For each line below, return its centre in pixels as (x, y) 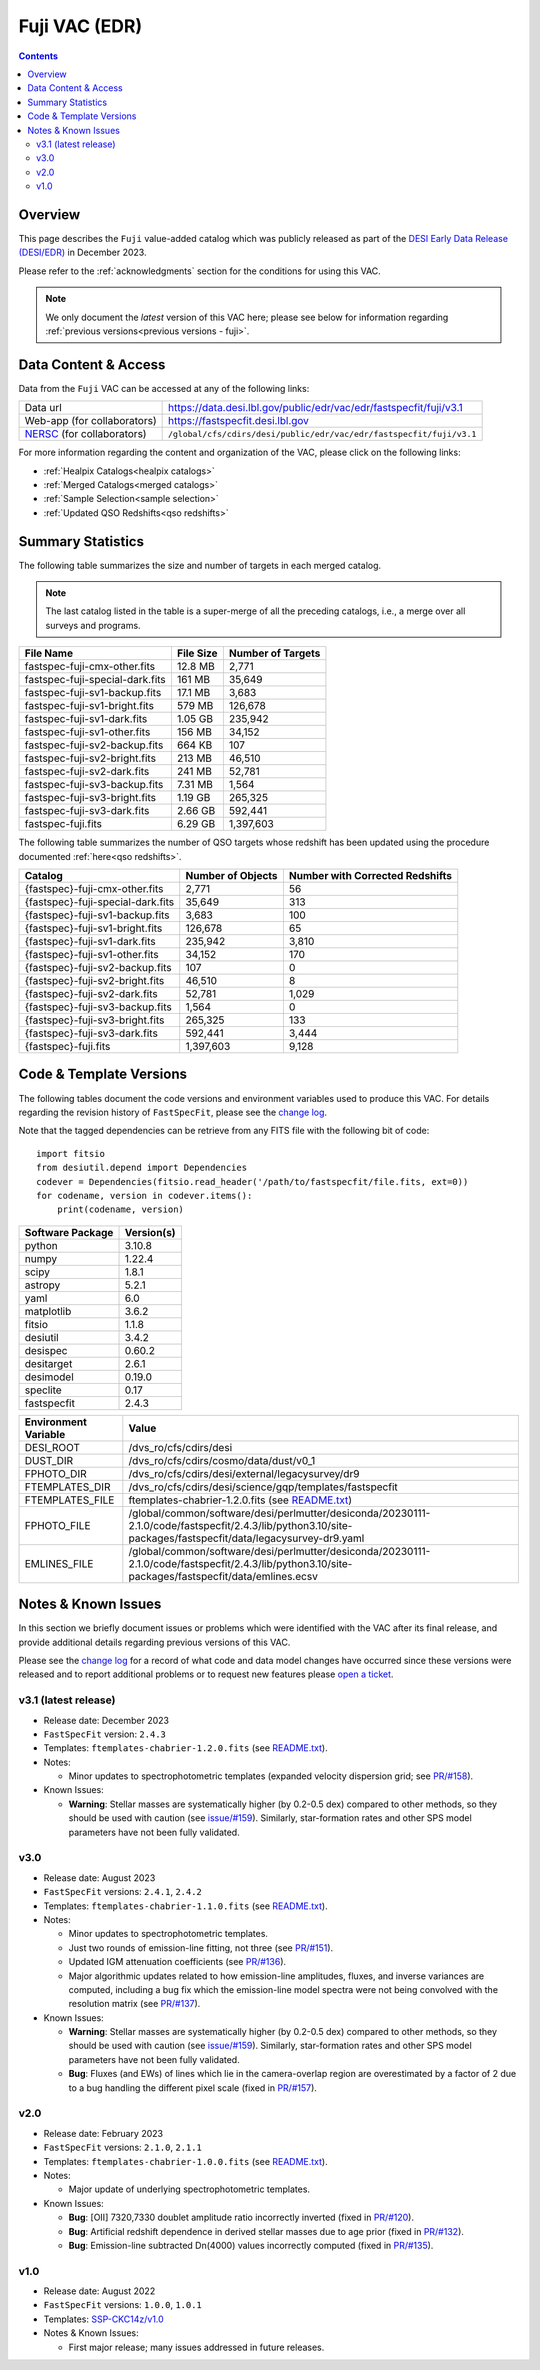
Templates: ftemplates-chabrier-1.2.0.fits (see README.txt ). (186, 1748)
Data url (43, 408)
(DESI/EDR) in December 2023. (82, 252)
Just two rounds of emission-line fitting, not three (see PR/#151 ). (201, 1947)
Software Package (69, 1232)
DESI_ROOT (52, 1447)
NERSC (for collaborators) (85, 434)
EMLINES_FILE (59, 1563)
